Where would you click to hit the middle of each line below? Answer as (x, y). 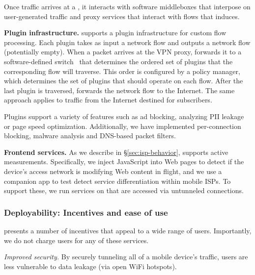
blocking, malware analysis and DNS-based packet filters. (90, 136)
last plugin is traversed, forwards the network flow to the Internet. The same (119, 90)
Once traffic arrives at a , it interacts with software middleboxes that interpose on (127, 6)
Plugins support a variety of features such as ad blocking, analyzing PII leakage (124, 116)
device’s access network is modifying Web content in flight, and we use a (113, 171)
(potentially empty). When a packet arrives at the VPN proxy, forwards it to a (123, 52)
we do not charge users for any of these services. (76, 240)
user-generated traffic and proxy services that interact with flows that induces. (122, 16)
